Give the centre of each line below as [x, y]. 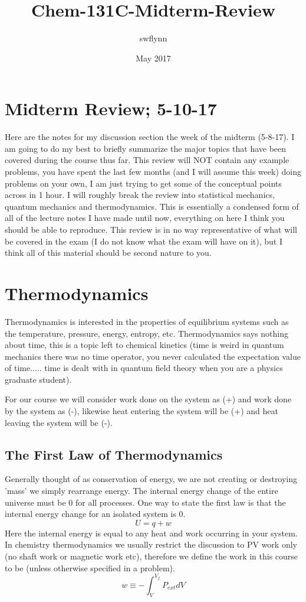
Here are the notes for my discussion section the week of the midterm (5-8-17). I [150, 137]
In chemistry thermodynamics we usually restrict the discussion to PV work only [151, 544]
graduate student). [38, 379]
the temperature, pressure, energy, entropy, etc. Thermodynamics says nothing [147, 333]
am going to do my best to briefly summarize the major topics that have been [146, 148]
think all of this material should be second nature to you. [108, 253]
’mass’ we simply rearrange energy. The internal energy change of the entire [142, 491]
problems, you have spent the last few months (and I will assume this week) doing [153, 172]
